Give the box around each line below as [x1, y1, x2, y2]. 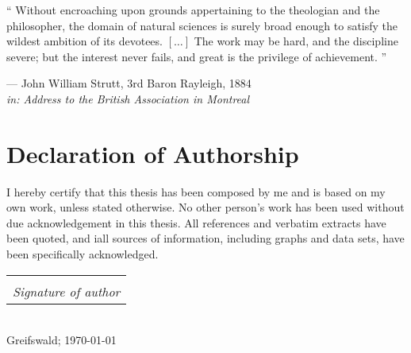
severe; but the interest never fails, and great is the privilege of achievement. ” [6, 48, 387, 64]
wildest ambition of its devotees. [6, 33, 163, 49]
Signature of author [13, 281, 121, 301]
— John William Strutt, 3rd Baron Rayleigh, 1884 [6, 75, 252, 91]
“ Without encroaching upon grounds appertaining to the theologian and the [6, 2, 380, 17]
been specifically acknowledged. [6, 246, 159, 262]
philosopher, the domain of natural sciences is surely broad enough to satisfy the [6, 17, 398, 33]
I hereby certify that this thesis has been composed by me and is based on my [6, 183, 386, 200]
